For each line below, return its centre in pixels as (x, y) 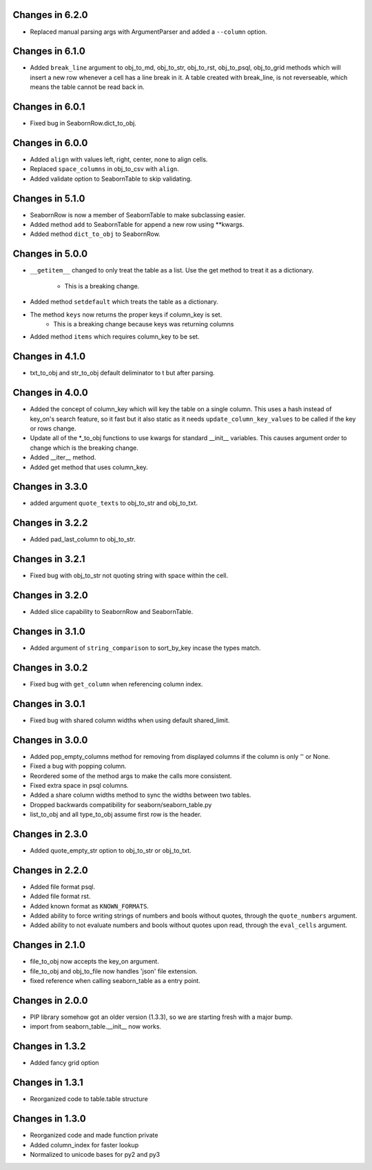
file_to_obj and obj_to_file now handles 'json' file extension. (114, 971)
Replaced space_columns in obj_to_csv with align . (104, 169)
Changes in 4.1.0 (49, 356)
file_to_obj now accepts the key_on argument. (95, 962)
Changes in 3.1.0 (49, 631)
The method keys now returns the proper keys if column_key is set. (126, 315)
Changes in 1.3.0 (49, 1119)
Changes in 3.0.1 (49, 704)
